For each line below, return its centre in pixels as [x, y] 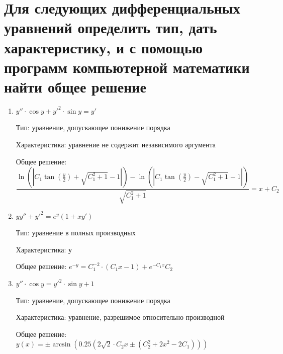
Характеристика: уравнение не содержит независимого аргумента [116, 145]
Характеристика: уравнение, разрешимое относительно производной [120, 317]
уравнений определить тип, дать [111, 27]
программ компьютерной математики [127, 67]
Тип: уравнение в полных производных [76, 233]
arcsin [62, 345]
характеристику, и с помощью [104, 47]
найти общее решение [75, 86]
